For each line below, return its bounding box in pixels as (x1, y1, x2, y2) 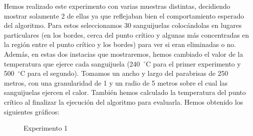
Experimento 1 (23, 123, 68, 133)
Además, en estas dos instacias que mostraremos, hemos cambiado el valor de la (4, 48, 243, 59)
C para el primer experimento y (146, 58, 241, 68)
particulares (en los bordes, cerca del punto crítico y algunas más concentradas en (4, 29, 249, 40)
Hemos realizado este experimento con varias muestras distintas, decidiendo (4, 1, 230, 11)
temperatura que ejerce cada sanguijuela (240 (4, 58, 140, 68)
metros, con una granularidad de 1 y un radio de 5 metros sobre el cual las (4, 77, 228, 88)
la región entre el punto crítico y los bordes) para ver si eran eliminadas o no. (4, 39, 236, 49)
